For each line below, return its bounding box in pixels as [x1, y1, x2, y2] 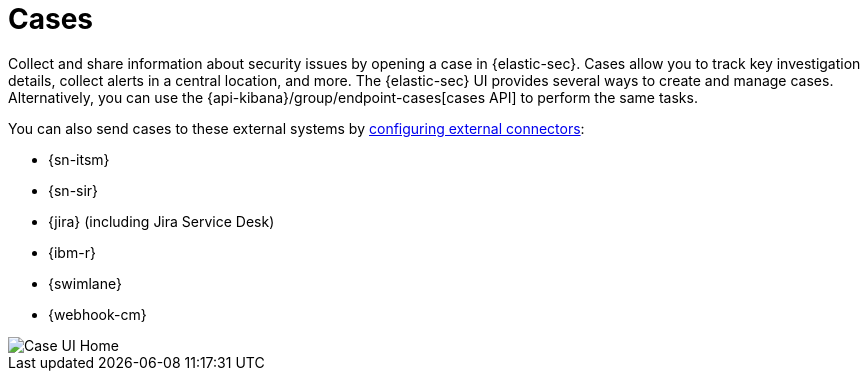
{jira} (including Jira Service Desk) [48, 212, 275, 230]
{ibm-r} [48, 243, 96, 261]
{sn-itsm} [48, 150, 110, 168]
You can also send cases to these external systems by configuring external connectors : [8, 119, 585, 137]
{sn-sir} [48, 181, 99, 199]
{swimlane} [48, 274, 122, 292]
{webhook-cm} [48, 305, 147, 323]
